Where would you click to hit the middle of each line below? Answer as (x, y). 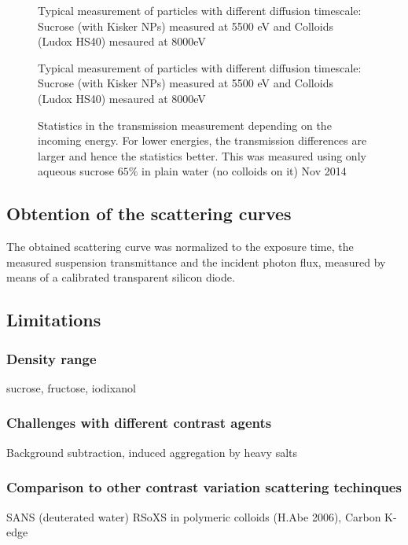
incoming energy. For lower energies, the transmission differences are (202, 140)
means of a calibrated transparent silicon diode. (121, 277)
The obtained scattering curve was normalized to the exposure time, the (180, 247)
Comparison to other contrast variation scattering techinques (204, 487)
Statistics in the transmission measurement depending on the (185, 125)
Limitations (54, 320)
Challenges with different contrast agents (139, 423)
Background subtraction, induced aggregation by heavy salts (152, 452)
